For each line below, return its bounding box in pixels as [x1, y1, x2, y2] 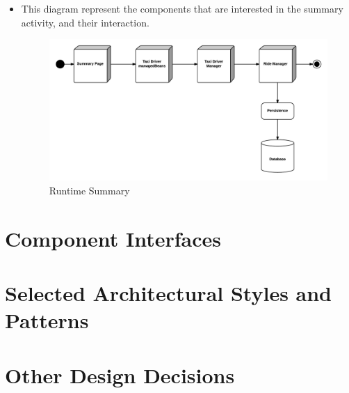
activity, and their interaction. [21, 15, 149, 29]
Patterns [5, 306, 89, 334]
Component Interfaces [5, 224, 221, 252]
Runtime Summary [49, 183, 130, 197]
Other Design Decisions [5, 360, 235, 389]
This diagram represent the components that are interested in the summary [21, 1, 343, 15]
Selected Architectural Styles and [5, 279, 332, 307]
